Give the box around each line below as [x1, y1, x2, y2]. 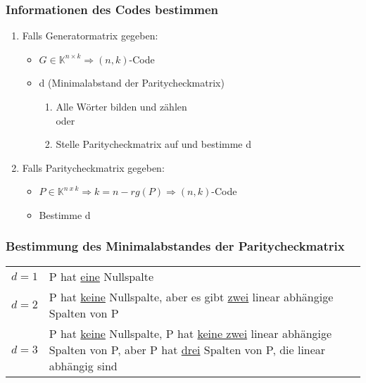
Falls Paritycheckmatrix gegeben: [22, 160, 165, 175]
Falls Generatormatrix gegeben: [22, 28, 158, 43]
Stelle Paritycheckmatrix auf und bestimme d [56, 137, 252, 151]
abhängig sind [49, 357, 118, 374]
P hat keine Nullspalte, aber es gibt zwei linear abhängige [49, 288, 334, 305]
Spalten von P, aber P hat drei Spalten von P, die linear [49, 341, 326, 358]
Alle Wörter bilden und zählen [56, 99, 187, 113]
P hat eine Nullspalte [49, 268, 154, 284]
